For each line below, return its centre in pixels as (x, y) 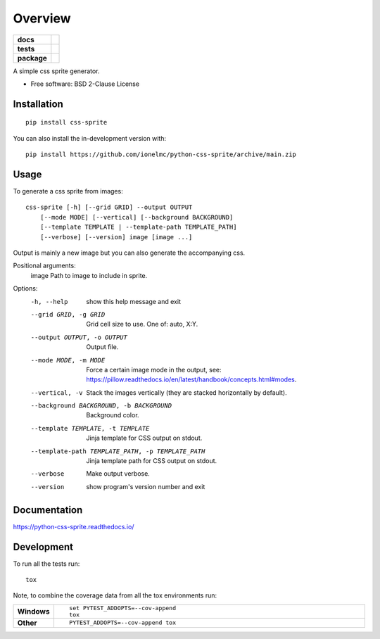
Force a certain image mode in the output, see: (154, 369)
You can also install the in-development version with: (90, 138)
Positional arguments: (45, 266)
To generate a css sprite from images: (68, 191)
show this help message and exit (133, 301)
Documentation (48, 510)
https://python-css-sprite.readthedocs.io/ (74, 526)
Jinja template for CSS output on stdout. (144, 438)
